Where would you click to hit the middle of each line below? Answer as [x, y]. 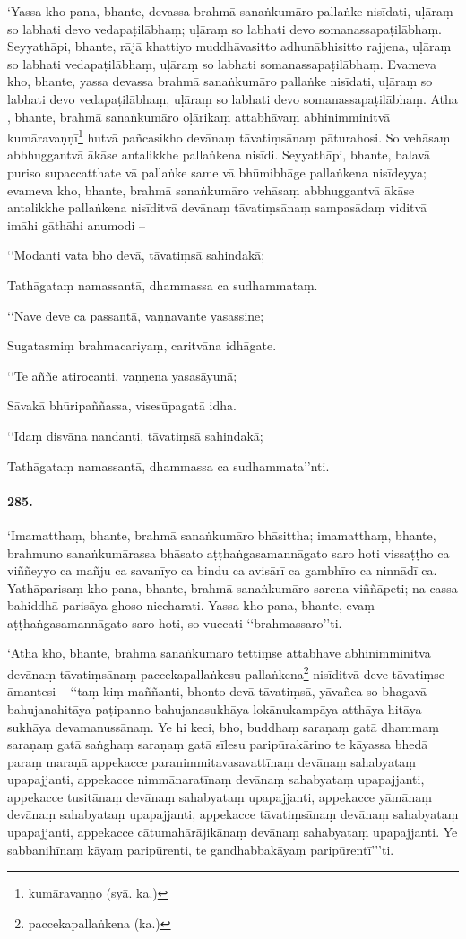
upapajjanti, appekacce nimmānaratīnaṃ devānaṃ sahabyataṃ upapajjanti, [216, 779]
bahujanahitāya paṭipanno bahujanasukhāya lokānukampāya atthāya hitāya [215, 708]
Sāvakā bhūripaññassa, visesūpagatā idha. [122, 405]
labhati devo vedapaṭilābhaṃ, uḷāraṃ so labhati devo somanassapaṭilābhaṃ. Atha [233, 98]
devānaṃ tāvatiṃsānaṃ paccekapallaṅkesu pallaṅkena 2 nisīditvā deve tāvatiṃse [226, 672]
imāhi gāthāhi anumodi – [77, 224]
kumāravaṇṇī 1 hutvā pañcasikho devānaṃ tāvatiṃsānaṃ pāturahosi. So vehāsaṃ [229, 136]
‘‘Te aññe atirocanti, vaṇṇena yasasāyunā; [122, 375]
